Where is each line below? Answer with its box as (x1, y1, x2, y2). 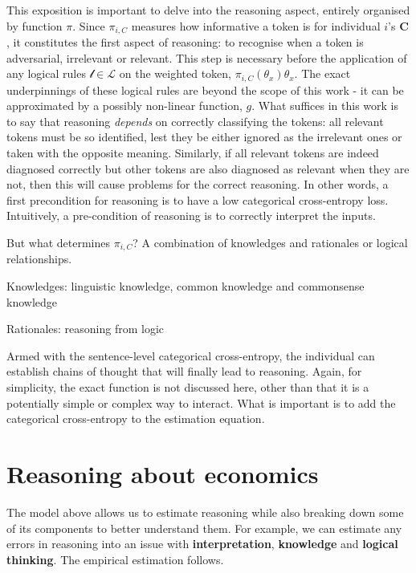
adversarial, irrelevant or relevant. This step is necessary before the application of (6, 49, 407, 66)
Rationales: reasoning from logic (6, 320, 165, 337)
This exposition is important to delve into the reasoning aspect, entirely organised (6, 2, 410, 18)
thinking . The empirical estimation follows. (6, 551, 224, 567)
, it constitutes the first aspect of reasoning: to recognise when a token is (6, 34, 364, 51)
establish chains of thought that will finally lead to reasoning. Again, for (6, 363, 362, 380)
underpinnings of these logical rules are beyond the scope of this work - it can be (6, 81, 404, 98)
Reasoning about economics (6, 457, 319, 490)
